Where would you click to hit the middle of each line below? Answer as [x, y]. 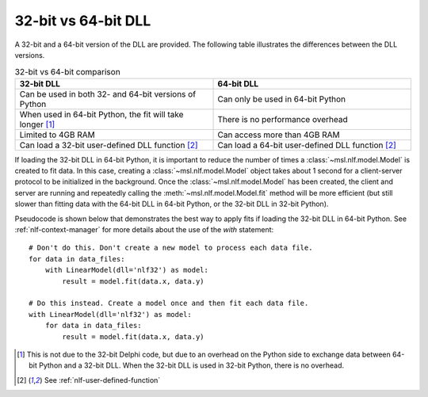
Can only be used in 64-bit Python [282, 99]
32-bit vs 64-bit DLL [83, 21]
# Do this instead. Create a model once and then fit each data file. [169, 303]
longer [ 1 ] [37, 124]
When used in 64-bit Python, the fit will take [101, 114]
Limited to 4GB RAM [57, 135]
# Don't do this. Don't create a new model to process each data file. [171, 248]
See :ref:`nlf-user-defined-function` [102, 380]
